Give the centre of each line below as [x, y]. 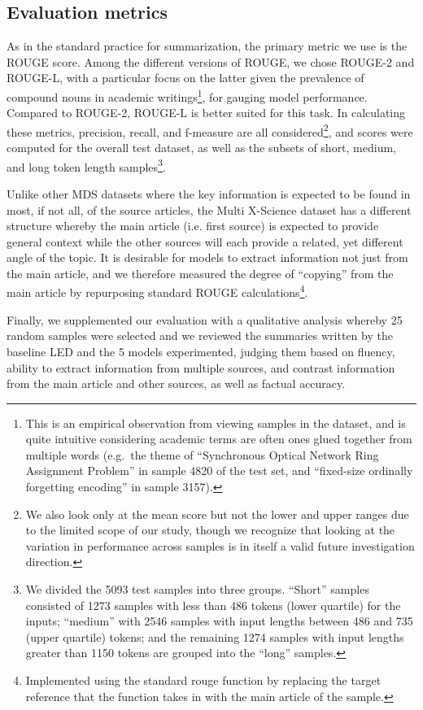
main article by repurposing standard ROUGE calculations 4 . [157, 291]
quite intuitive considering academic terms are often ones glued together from [219, 439]
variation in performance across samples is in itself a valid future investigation [220, 545]
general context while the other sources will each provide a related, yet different [205, 241]
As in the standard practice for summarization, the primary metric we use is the [207, 46]
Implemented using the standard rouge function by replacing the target [203, 680]
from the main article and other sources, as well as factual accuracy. [176, 383]
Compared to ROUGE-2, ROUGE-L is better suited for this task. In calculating [206, 113]
